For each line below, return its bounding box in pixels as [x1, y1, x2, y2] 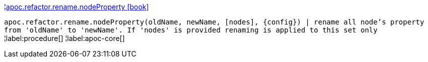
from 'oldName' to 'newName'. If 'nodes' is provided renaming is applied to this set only [4, 26, 378, 34]
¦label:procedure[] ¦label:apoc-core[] [4, 34, 125, 42]
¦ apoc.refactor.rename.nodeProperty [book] [4, 2, 149, 11]
